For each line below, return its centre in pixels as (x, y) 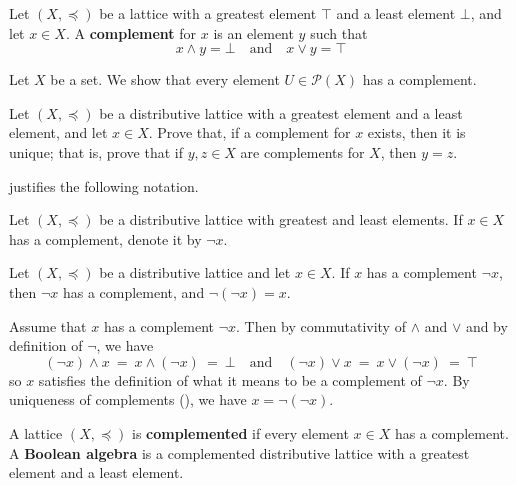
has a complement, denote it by (105, 238)
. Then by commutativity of (321, 325)
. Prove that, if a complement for (249, 132)
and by (486, 325)
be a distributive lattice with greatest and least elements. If (281, 219)
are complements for (302, 151)
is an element (253, 32)
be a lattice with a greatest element (208, 13)
